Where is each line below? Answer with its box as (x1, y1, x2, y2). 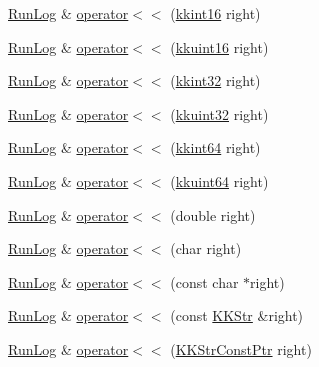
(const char (170, 271, 239, 292)
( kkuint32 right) (170, 103, 269, 124)
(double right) (170, 204, 256, 225)
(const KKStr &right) (170, 305, 304, 326)
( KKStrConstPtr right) (170, 338, 312, 359)
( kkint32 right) (170, 70, 261, 91)
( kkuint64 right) (170, 170, 269, 191)
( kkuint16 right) (170, 36, 269, 57)
